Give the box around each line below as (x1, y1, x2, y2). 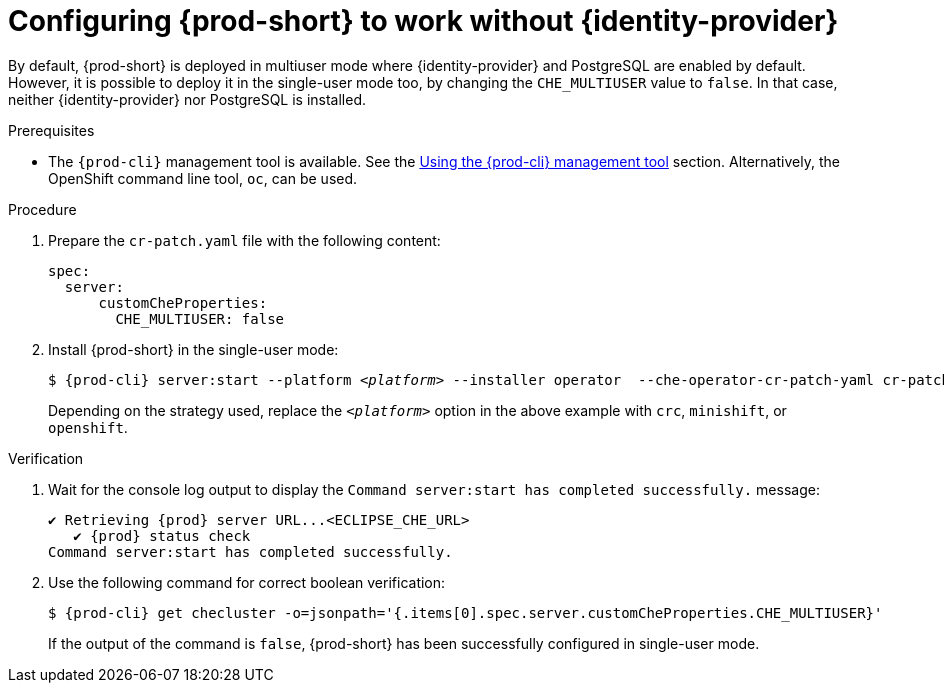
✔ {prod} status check (73, 527, 251, 544)
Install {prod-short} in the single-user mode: (48, 340, 339, 358)
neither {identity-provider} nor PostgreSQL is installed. (8, 90, 367, 108)
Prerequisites (8, 121, 95, 139)
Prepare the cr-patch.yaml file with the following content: (48, 231, 441, 249)
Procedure (8, 200, 77, 218)
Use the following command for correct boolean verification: (48, 573, 446, 591)
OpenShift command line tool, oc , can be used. (48, 169, 358, 187)
